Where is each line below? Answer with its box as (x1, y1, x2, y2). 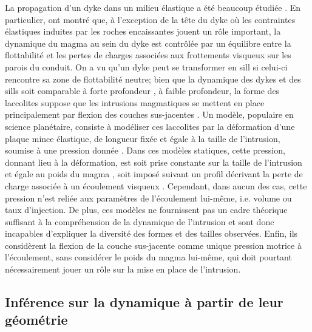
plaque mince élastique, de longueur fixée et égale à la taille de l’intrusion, (5, 132, 280, 144)
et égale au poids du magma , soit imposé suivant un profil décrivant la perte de (5, 168, 303, 180)
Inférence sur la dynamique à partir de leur (5, 293, 283, 311)
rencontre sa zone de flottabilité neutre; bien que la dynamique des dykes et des (5, 72, 301, 85)
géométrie (5, 310, 68, 329)
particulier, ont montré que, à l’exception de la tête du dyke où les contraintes (5, 13, 296, 25)
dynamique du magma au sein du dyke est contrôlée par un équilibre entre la (5, 36, 291, 49)
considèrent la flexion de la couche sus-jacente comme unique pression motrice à (5, 239, 302, 251)
